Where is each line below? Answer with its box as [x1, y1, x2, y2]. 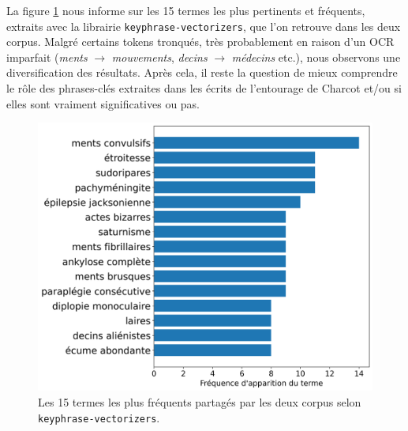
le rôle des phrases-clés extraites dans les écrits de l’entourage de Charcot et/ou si [6, 80, 402, 96]
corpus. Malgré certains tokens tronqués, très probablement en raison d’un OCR [6, 33, 395, 50]
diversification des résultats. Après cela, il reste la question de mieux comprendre [6, 64, 398, 81]
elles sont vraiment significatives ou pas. [6, 95, 200, 112]
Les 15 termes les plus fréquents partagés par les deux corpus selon [38, 393, 361, 410]
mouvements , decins [111, 48, 208, 65]
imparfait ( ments [6, 48, 88, 65]
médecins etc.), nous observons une [231, 48, 401, 65]
